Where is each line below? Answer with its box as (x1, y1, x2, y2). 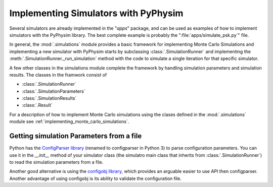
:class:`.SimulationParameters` (22, 88, 85, 94)
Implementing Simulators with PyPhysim (9, 8, 184, 19)
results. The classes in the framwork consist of (9, 72, 107, 78)
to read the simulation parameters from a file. (9, 159, 104, 165)
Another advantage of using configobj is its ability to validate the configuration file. (9, 175, 181, 181)
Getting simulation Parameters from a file (9, 132, 142, 141)
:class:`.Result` (22, 102, 53, 108)
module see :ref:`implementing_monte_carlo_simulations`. (9, 118, 129, 124)
